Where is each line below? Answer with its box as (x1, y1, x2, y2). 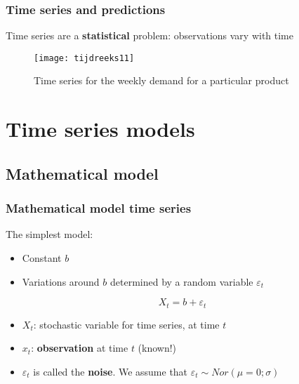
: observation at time (31, 340, 128, 355)
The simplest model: (6, 227, 93, 241)
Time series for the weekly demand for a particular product (34, 73, 289, 88)
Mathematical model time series (6, 199, 192, 217)
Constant (22, 251, 62, 265)
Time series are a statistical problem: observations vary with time (6, 28, 293, 43)
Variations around (22, 274, 100, 289)
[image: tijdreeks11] (34, 53, 135, 63)
